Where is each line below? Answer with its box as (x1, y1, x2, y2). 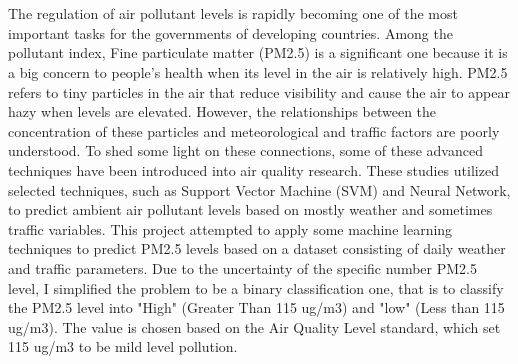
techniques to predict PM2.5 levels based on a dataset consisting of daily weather (8, 238, 506, 259)
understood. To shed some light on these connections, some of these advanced (8, 140, 483, 161)
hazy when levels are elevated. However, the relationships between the (8, 101, 437, 122)
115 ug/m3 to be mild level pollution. (8, 336, 238, 357)
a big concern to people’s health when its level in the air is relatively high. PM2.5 (8, 61, 508, 82)
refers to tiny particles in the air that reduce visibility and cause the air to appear (8, 81, 510, 102)
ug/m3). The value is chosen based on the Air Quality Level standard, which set (8, 316, 501, 337)
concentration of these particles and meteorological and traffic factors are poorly (8, 120, 500, 141)
